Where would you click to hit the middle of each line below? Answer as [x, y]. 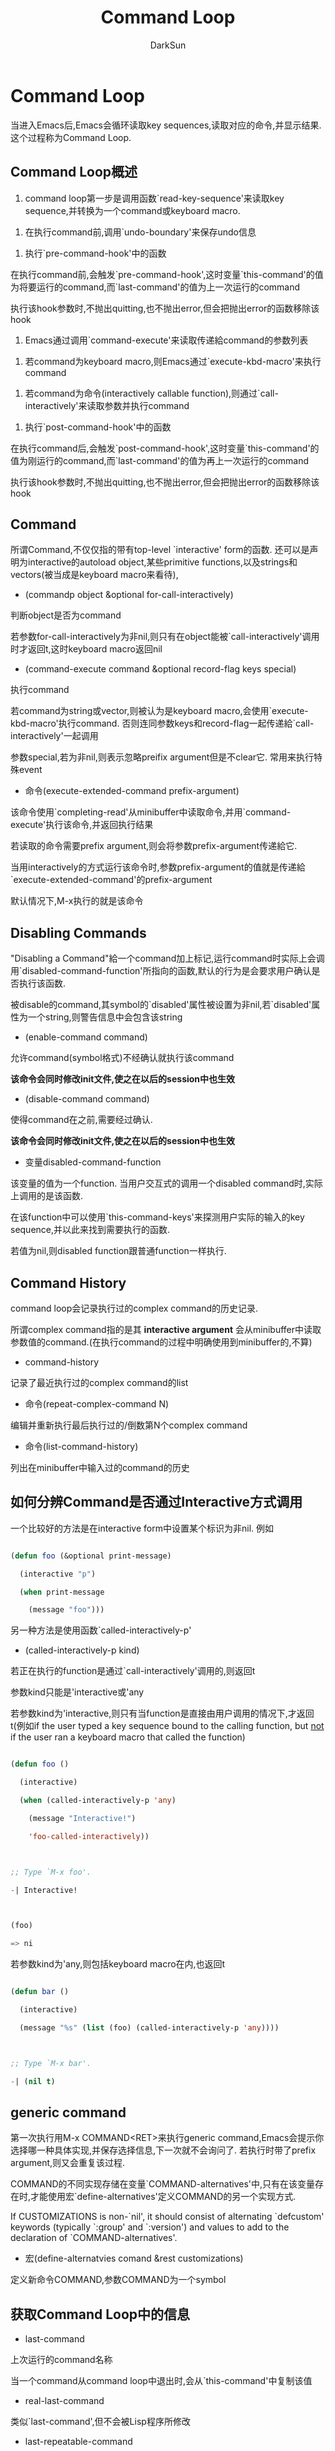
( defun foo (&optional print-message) [91, 1556]
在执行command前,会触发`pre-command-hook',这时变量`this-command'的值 [167, 274]
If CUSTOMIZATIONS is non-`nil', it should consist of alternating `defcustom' [167, 2217]
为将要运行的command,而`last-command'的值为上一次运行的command [155, 287]
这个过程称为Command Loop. [71, 137]
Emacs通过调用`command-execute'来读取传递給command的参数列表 [166, 340]
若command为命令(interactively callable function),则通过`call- [151, 393]
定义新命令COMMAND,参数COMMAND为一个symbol [118, 2280]
